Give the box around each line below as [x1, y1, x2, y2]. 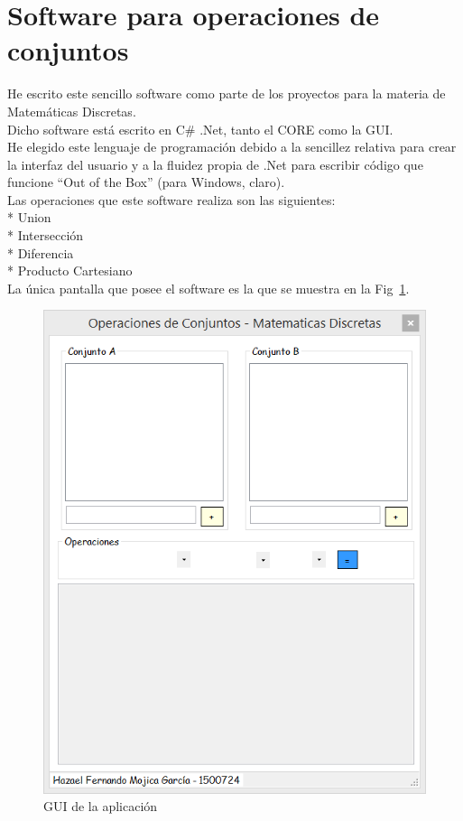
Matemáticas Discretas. [7, 101, 136, 120]
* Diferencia [7, 243, 74, 262]
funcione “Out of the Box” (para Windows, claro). [7, 173, 285, 191]
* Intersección [7, 226, 84, 245]
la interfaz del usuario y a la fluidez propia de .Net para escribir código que [7, 154, 423, 173]
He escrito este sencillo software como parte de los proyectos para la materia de [7, 84, 446, 103]
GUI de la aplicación [43, 797, 158, 816]
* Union [7, 208, 51, 227]
